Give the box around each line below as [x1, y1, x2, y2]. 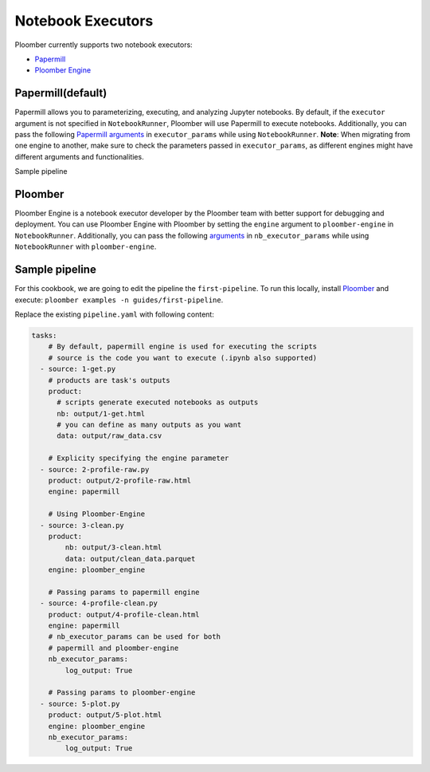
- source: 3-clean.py [40, 521, 125, 530]
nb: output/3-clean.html [64, 543, 162, 552]
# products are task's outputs [48, 376, 170, 384]
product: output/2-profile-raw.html [48, 476, 191, 486]
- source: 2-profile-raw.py [40, 465, 150, 474]
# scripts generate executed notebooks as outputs [57, 398, 259, 407]
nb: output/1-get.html [57, 409, 146, 418]
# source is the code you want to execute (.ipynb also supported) [48, 353, 318, 362]
